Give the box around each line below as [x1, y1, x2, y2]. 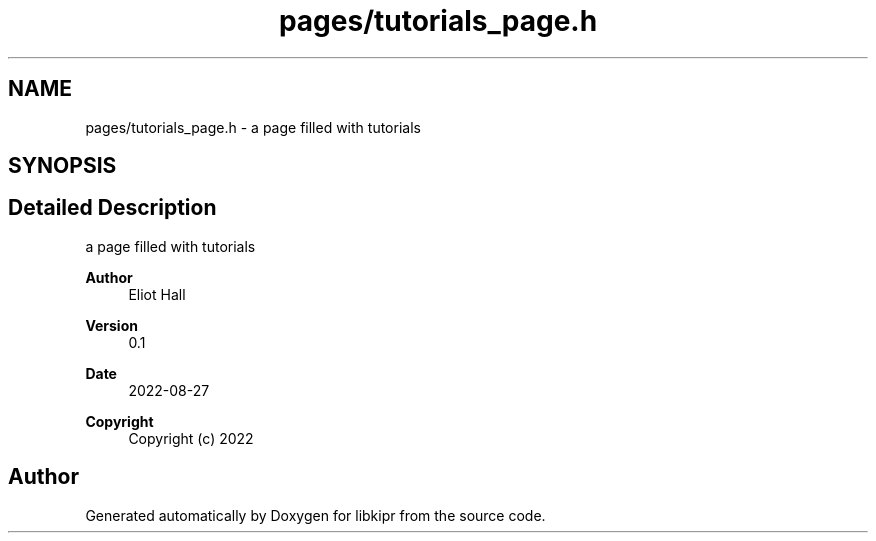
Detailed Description [8, 195, 217, 221]
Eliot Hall [128, 285, 186, 303]
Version [85, 316, 138, 334]
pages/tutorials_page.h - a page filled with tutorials [85, 118, 421, 136]
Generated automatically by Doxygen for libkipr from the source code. [85, 506, 546, 524]
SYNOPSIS [8, 153, 117, 179]
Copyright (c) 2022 [128, 429, 254, 447]
